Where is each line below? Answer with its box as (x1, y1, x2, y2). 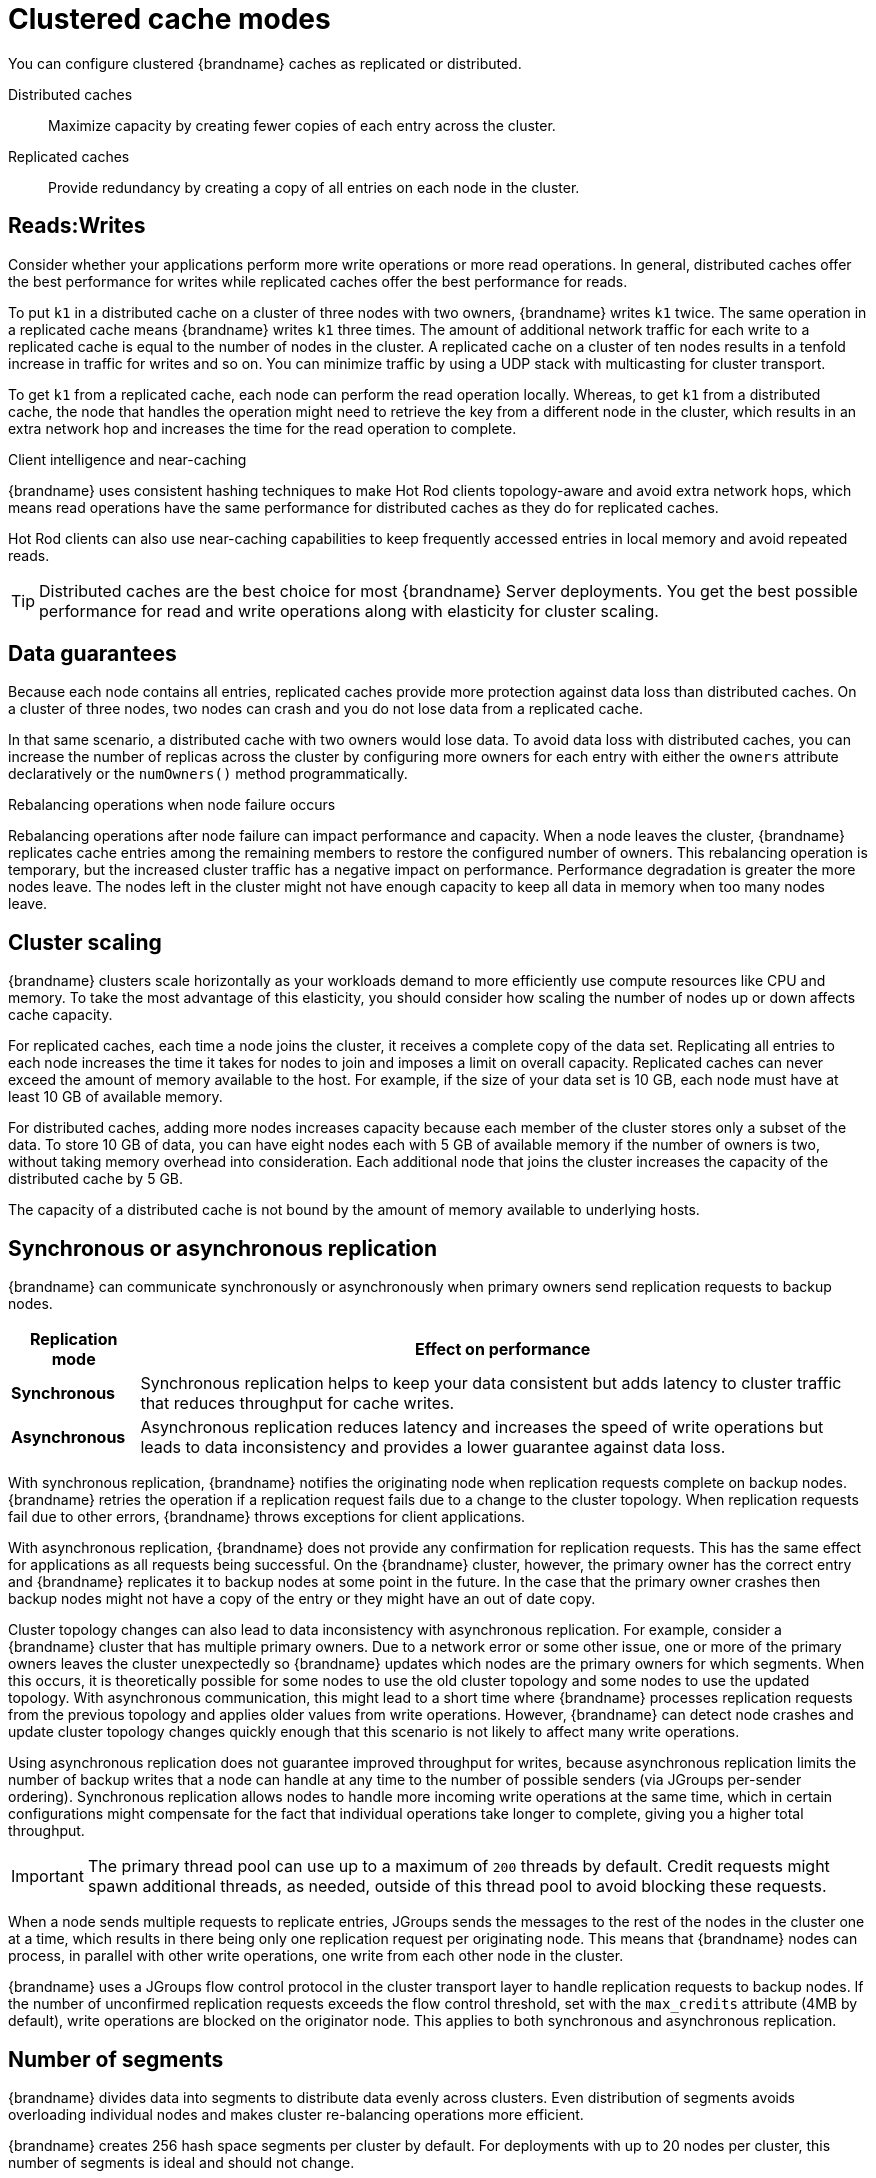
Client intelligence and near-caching (8, 450, 247, 468)
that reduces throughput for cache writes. (140, 1393, 455, 1414)
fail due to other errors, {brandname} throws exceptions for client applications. (8, 1508, 526, 1526)
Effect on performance (415, 1339, 591, 1360)
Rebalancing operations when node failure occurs (8, 796, 336, 814)
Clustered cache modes (8, 2, 331, 36)
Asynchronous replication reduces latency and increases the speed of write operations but (140, 1417, 824, 1438)
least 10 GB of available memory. (8, 1088, 223, 1106)
